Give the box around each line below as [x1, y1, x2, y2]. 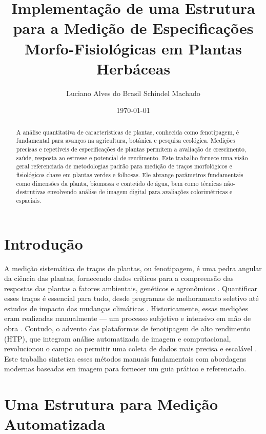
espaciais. [16, 196, 42, 204]
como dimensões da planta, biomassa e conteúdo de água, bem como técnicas [16, 179, 222, 187]
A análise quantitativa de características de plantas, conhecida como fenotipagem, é [16, 127, 239, 136]
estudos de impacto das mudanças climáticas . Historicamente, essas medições [4, 303, 248, 313]
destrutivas [16, 187, 46, 196]
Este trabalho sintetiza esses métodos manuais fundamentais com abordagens [4, 353, 247, 364]
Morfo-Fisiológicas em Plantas [25, 37, 242, 59]
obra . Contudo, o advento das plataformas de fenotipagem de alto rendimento [4, 323, 251, 334]
